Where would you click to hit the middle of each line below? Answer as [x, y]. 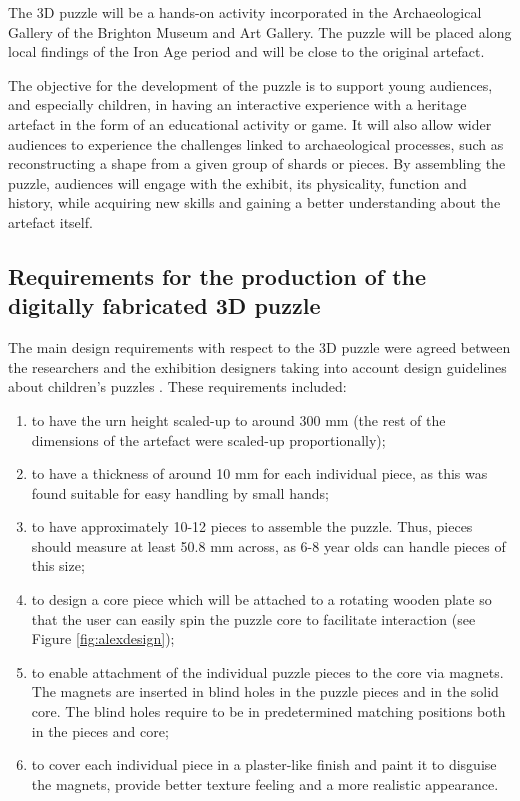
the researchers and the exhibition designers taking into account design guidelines [257, 366]
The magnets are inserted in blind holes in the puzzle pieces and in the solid [265, 691]
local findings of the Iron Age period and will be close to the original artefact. [246, 51]
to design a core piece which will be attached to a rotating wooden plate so [261, 599]
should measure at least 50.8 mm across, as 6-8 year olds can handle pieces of [268, 545]
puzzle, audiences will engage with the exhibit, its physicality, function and [237, 182]
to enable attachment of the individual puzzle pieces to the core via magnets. [267, 671]
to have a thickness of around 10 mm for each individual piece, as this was [259, 473]
